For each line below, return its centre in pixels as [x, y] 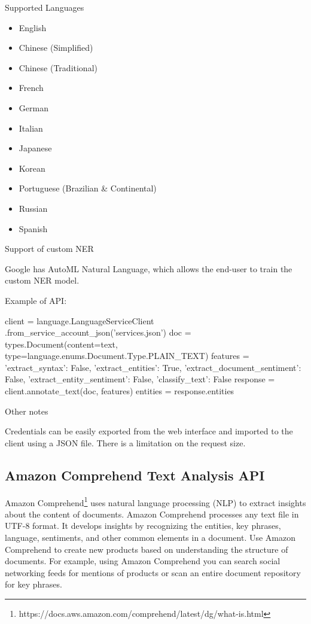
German [33, 107]
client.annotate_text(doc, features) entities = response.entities [120, 391]
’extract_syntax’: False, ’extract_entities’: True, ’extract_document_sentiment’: [153, 367]
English [33, 27]
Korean [32, 168]
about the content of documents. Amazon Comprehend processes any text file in [152, 514]
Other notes [27, 411]
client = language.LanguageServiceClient [80, 320]
